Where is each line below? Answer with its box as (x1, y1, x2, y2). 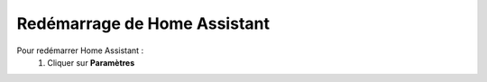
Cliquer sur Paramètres (47, 57, 135, 68)
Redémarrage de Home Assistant (16, 14, 271, 33)
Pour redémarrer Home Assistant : (16, 45, 144, 56)
